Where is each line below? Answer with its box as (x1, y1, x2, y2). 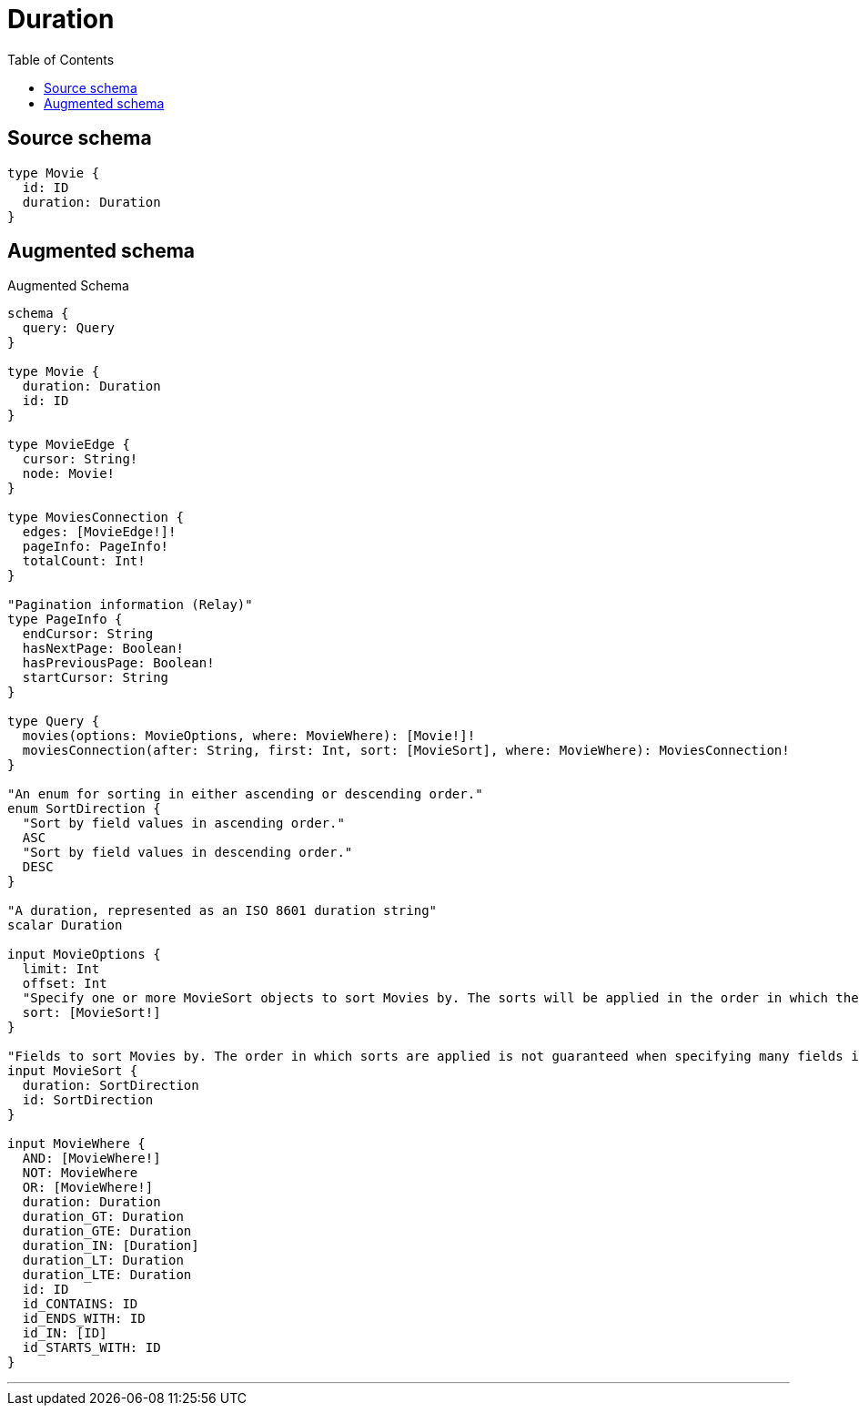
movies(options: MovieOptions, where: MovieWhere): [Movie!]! (22, 728, 476, 744)
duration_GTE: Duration (22, 1224, 192, 1239)
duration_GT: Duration (22, 1209, 184, 1225)
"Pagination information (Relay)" (7, 597, 253, 613)
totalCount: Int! (22, 554, 146, 569)
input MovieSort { (7, 1063, 138, 1079)
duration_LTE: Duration (22, 1267, 192, 1283)
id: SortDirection (22, 1093, 154, 1108)
